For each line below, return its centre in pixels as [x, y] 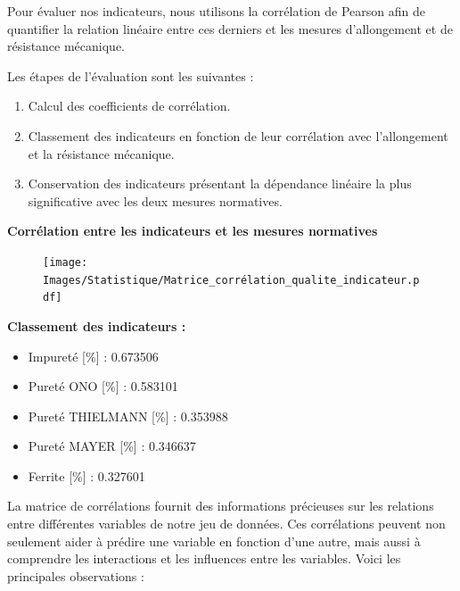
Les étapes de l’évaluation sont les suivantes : [131, 75]
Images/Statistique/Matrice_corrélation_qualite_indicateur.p [231, 280]
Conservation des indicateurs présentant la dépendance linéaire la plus [220, 183]
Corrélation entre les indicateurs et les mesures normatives [193, 231]
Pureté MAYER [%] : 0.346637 [112, 446]
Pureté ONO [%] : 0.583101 [103, 386]
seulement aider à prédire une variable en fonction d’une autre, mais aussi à [214, 541]
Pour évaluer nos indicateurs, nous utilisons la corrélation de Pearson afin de [216, 11]
